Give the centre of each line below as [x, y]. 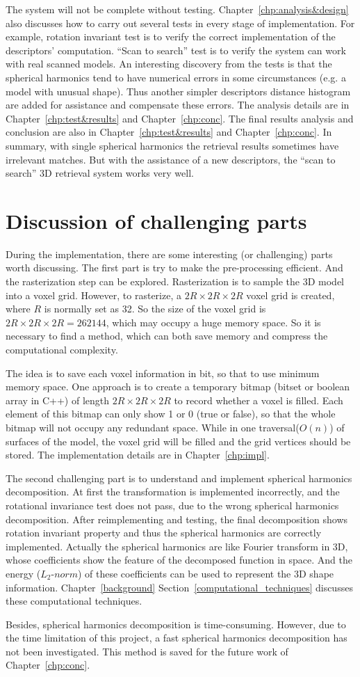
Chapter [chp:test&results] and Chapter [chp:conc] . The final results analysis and [180, 118]
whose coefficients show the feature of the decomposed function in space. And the [179, 560]
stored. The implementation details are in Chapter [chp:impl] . [138, 455]
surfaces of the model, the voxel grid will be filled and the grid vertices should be [178, 441]
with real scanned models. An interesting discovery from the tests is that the [169, 64]
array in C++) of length [58, 400]
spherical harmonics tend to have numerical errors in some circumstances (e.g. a [176, 77]
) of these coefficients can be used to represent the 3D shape [206, 573]
